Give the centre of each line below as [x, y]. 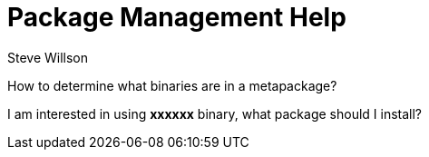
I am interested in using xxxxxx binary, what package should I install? [215, 113]
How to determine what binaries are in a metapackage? [172, 85]
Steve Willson [48, 57]
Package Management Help [177, 17]
